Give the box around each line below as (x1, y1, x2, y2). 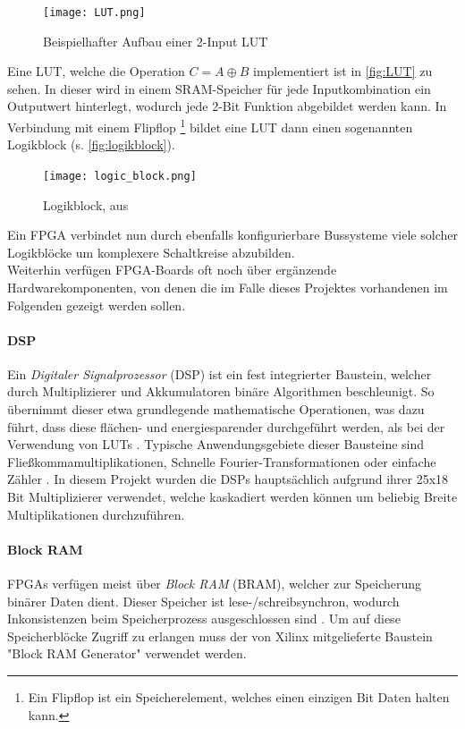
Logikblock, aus (43, 195, 129, 214)
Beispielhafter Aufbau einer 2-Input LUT (43, 31, 268, 50)
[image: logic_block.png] (43, 169, 197, 182)
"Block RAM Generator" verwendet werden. (7, 644, 247, 663)
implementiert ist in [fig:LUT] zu (253, 62, 433, 81)
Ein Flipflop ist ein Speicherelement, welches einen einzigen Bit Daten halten (28, 688, 450, 706)
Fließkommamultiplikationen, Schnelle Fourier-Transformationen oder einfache (7, 452, 436, 470)
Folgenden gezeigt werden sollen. (7, 295, 186, 314)
